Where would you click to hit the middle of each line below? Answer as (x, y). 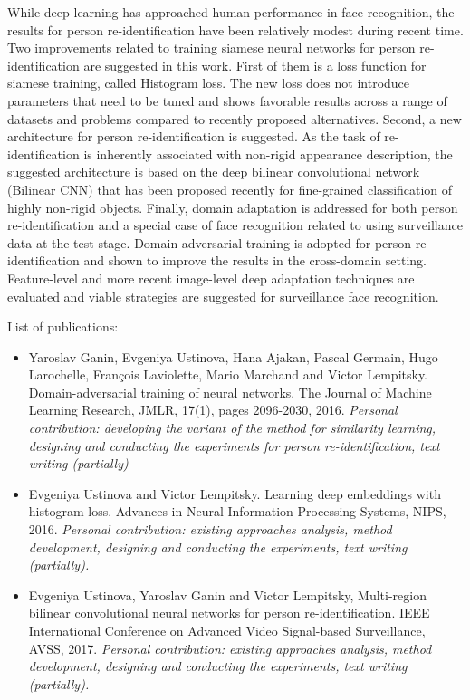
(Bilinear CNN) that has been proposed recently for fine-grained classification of (230, 189)
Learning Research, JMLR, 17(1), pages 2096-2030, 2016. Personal (213, 410)
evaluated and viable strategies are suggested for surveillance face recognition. (223, 296)
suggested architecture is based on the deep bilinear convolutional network (214, 172)
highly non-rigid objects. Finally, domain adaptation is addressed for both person (233, 207)
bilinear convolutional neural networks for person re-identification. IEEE (229, 613)
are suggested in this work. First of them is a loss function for (255, 65)
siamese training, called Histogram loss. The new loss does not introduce (209, 83)
